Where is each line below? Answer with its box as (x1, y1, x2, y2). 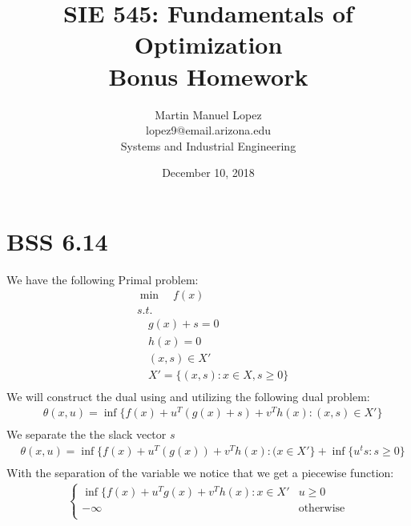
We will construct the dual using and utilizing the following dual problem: (6, 387, 370, 404)
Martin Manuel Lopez (155, 106, 262, 122)
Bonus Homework (108, 59, 308, 92)
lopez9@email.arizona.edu (145, 122, 271, 139)
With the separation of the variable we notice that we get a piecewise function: (6, 464, 394, 481)
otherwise (298, 503, 345, 515)
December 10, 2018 (162, 164, 255, 181)
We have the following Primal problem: (6, 271, 199, 287)
